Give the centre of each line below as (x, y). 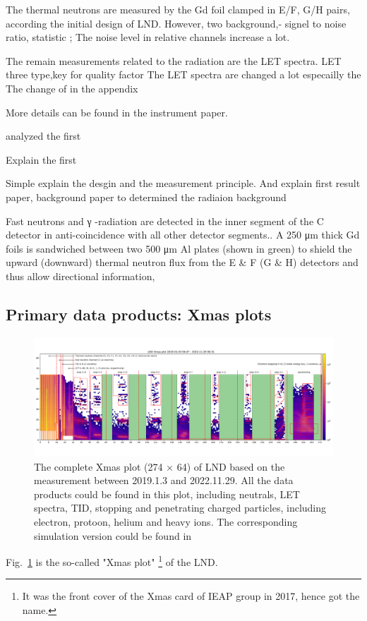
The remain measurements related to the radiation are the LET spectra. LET (174, 60)
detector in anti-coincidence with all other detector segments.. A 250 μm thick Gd (183, 235)
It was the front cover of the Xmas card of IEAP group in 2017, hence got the (191, 596)
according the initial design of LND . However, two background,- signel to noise (176, 23)
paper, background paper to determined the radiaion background (146, 197)
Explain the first (41, 159)
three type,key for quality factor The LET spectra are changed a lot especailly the (183, 74)
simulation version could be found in (113, 535)
